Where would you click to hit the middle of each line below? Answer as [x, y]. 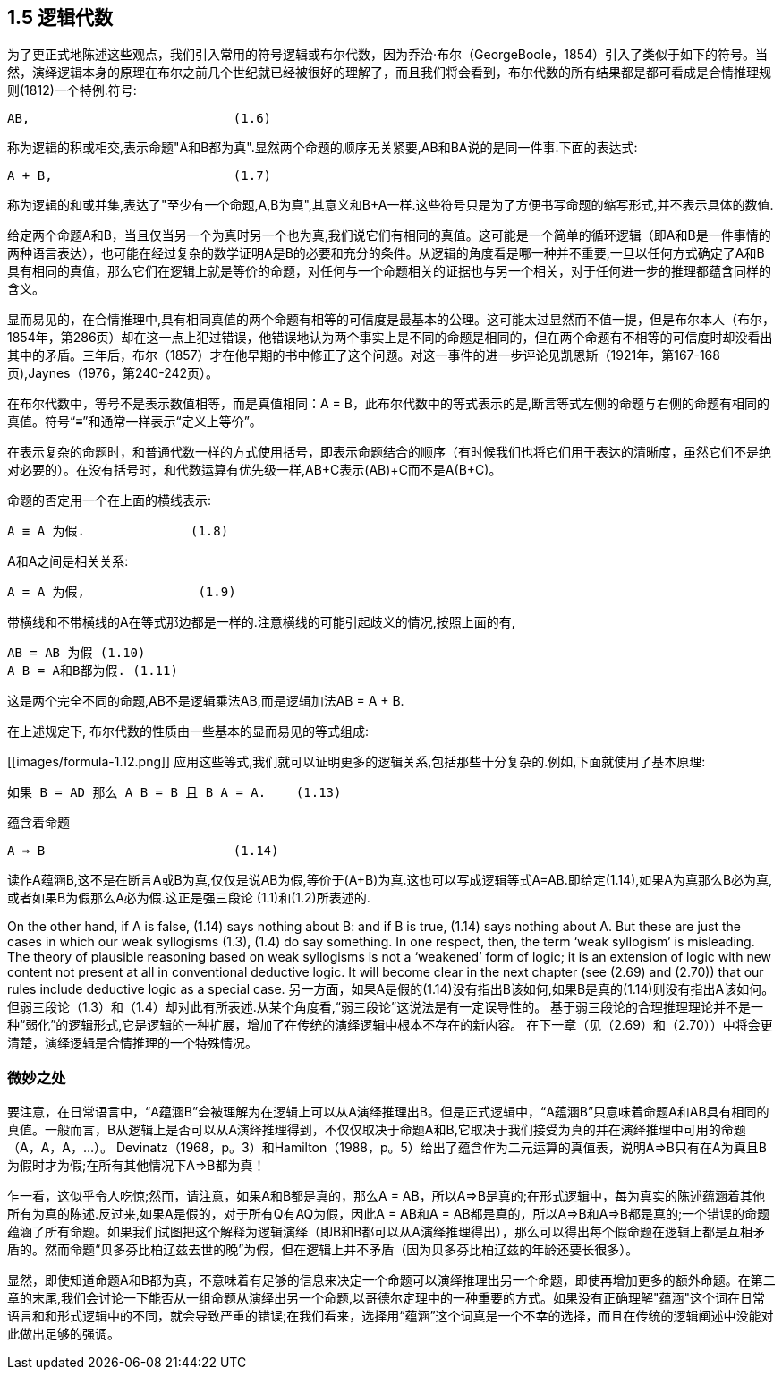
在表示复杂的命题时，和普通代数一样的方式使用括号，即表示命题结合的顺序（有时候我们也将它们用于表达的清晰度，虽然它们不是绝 [389, 452]
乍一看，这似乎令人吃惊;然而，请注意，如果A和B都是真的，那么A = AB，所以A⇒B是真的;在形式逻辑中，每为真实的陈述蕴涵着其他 [387, 1196]
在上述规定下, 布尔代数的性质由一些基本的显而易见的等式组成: [188, 731]
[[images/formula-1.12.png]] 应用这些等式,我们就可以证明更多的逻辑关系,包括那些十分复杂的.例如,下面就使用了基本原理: [357, 762]
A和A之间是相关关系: [68, 561]
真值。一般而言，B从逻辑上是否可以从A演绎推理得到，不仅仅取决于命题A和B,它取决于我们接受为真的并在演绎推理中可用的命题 [377, 1130]
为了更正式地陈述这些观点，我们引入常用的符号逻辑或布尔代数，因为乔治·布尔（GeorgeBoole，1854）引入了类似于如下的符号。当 [388, 55]
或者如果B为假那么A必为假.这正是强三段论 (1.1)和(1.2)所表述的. [189, 898]
